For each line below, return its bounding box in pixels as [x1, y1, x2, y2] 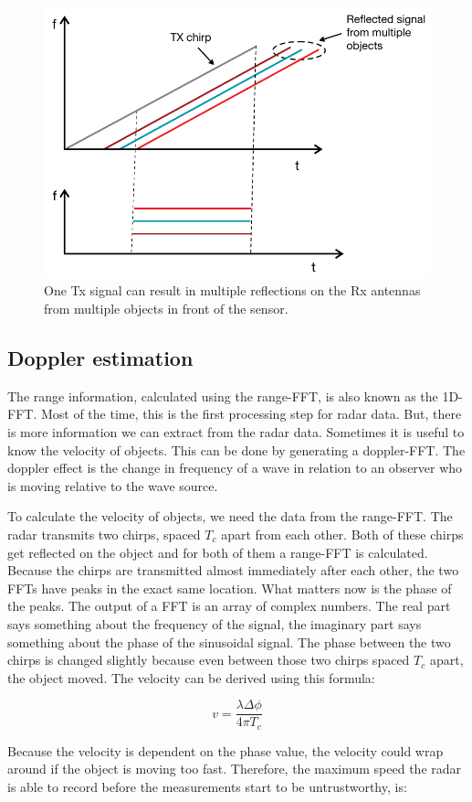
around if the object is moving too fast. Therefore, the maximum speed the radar [7, 759, 462, 778]
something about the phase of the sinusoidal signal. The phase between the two [7, 632, 451, 651]
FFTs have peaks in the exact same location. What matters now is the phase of [7, 578, 452, 597]
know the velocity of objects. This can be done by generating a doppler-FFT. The [7, 440, 466, 459]
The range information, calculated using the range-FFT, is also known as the [7, 386, 438, 405]
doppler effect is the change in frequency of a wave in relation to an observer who [7, 458, 463, 477]
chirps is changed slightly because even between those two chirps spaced [7, 650, 410, 669]
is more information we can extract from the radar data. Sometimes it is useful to [7, 422, 465, 441]
